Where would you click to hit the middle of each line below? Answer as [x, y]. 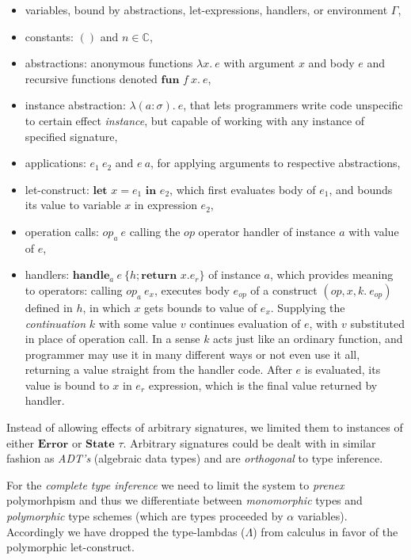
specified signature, [71, 136]
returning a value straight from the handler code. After [158, 370]
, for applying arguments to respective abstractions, [276, 163]
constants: [49, 36]
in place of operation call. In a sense [112, 339]
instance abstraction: [75, 105]
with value [374, 231]
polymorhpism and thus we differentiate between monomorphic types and [185, 500]
